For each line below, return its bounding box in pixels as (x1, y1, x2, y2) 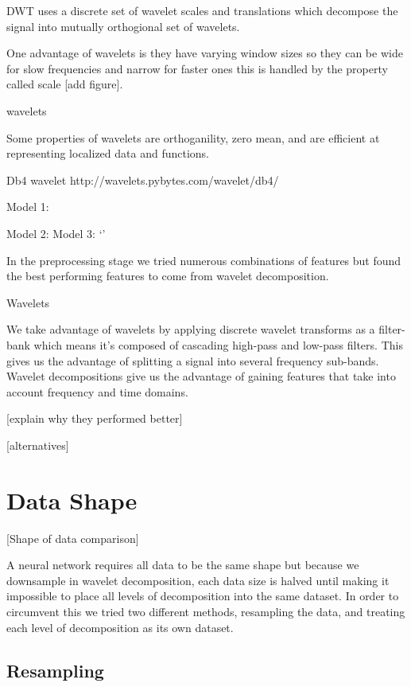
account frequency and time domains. (6, 383, 188, 400)
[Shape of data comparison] (6, 529, 139, 546)
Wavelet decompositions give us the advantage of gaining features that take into (6, 368, 396, 384)
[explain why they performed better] (6, 410, 183, 427)
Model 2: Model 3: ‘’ (6, 224, 106, 241)
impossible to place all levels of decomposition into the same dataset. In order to (6, 587, 399, 604)
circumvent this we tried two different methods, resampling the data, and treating (6, 603, 405, 619)
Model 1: (6, 198, 49, 215)
